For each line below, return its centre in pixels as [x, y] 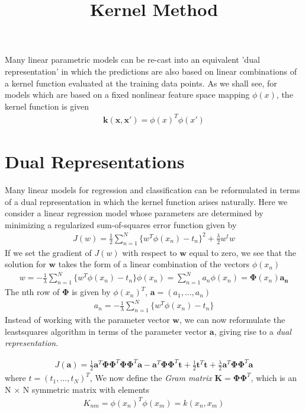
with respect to [150, 252]
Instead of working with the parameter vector [87, 320]
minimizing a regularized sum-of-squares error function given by [121, 224]
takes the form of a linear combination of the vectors [154, 264]
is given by [91, 292]
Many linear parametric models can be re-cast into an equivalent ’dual [132, 60]
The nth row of [32, 292]
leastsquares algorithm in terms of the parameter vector [106, 331]
